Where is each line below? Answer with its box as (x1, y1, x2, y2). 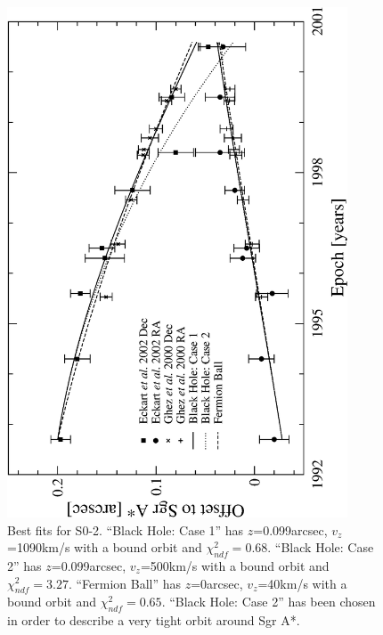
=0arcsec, (191, 574, 243, 592)
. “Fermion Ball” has (68, 574, 182, 592)
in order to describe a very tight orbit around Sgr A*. (7, 611, 300, 630)
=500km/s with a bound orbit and (140, 556, 330, 574)
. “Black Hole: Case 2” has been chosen (161, 592, 376, 611)
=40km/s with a (257, 574, 347, 592)
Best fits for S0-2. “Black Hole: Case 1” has (7, 520, 244, 539)
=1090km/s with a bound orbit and (7, 538, 202, 557)
